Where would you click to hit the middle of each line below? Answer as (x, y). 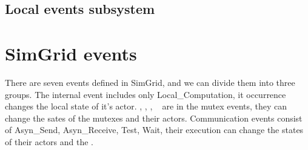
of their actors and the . (49, 141)
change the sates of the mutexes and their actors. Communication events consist (154, 118)
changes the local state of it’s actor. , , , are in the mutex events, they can (146, 106)
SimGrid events (71, 53)
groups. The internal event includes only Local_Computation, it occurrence (146, 94)
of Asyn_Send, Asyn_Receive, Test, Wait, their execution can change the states (154, 130)
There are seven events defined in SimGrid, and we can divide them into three (150, 82)
